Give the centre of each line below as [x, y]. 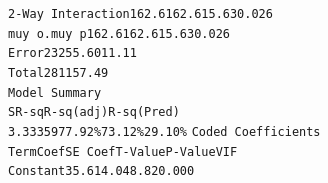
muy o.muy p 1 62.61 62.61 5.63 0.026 [119, 33]
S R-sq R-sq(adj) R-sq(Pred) [94, 112]
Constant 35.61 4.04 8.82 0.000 [101, 171]
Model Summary [55, 92]
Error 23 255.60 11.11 [72, 53]
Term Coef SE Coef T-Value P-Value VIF [123, 151]
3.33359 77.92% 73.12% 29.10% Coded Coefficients [164, 131]
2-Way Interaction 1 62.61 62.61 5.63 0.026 [140, 14]
